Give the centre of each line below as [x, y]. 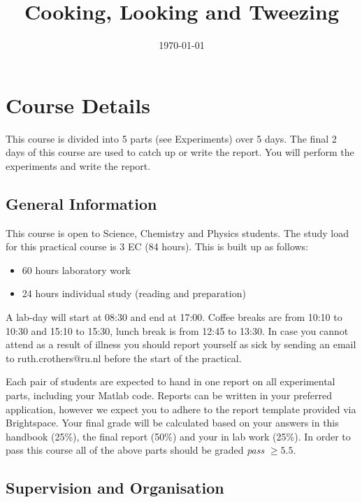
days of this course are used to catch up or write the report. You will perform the [180, 152]
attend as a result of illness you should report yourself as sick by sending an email [181, 344]
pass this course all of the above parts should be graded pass [135, 450]
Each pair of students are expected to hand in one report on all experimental [171, 381]
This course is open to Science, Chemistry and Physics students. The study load [177, 232]
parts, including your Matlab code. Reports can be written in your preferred [169, 395]
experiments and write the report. [78, 165]
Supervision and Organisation [115, 488]
